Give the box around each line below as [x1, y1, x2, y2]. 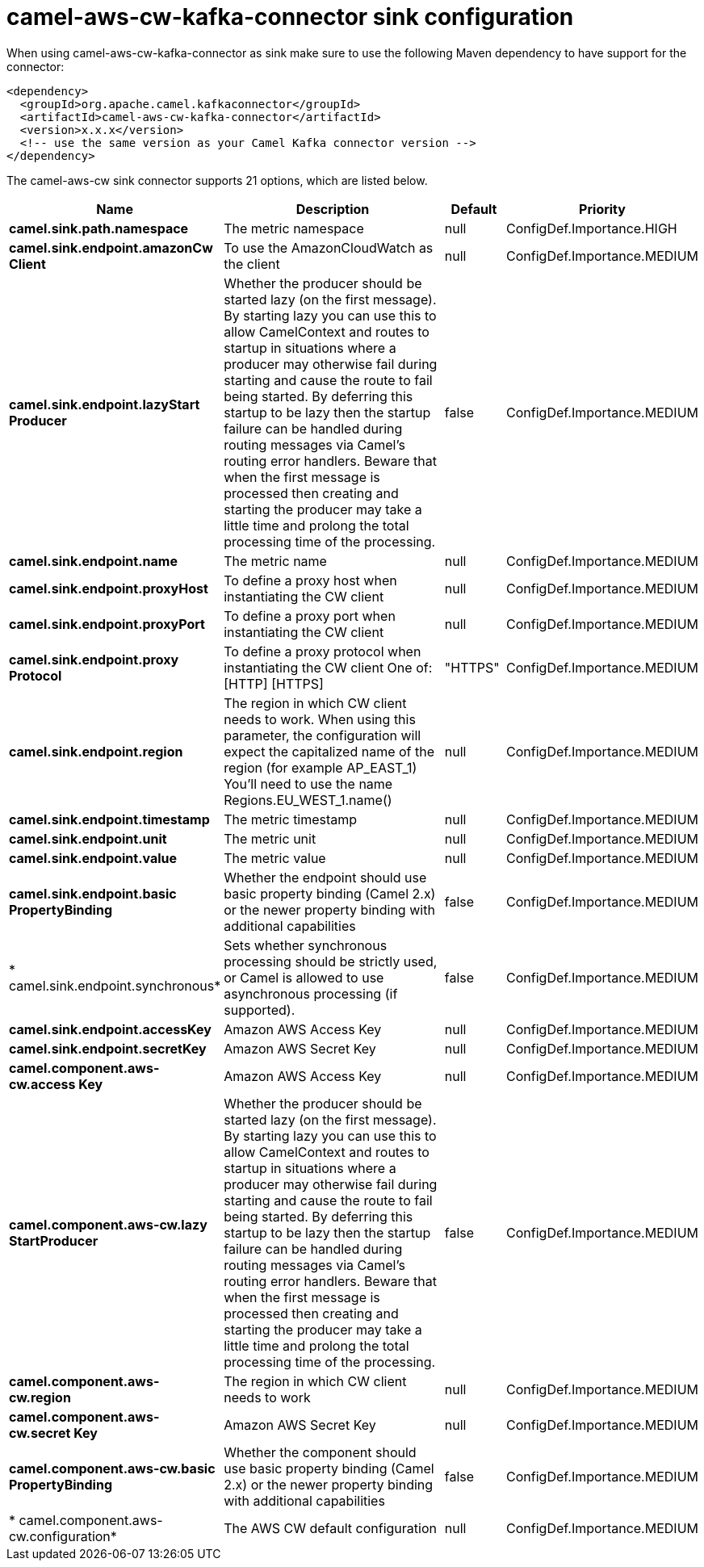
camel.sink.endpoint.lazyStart [9, 396, 200, 413]
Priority [579, 200, 626, 217]
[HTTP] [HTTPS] [224, 675, 324, 692]
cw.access [9, 1075, 76, 1092]
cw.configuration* [9, 1527, 117, 1544]
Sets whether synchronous [224, 936, 388, 953]
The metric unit [224, 830, 316, 847]
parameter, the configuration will [224, 727, 421, 744]
